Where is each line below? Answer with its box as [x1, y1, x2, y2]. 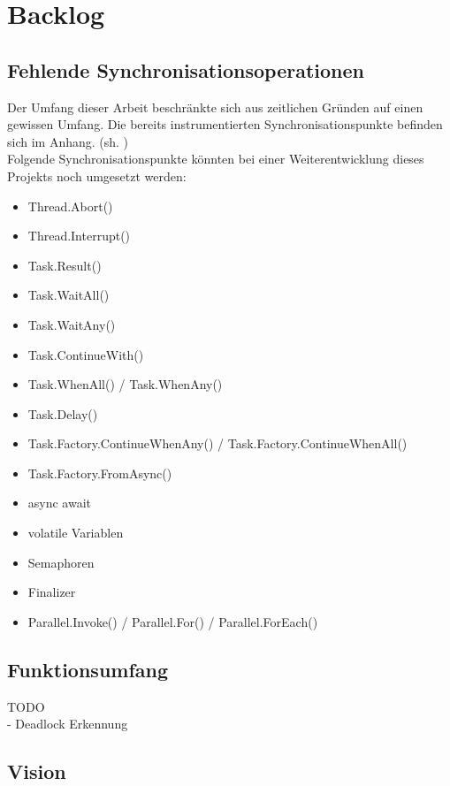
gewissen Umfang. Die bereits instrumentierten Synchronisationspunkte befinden [7, 115, 443, 134]
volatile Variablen [27, 523, 124, 542]
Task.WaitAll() [27, 286, 110, 304]
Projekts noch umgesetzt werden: [7, 166, 187, 185]
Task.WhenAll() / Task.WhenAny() [27, 375, 223, 393]
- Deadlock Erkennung [7, 714, 128, 733]
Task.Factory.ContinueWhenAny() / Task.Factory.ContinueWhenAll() [27, 434, 408, 453]
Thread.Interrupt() [27, 226, 131, 245]
